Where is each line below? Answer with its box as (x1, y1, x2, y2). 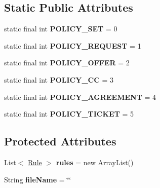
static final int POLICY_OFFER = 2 (4, 57, 130, 68)
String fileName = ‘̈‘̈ (4, 174, 71, 184)
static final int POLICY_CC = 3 (4, 74, 114, 85)
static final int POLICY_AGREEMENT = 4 (4, 91, 156, 102)
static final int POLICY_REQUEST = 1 (4, 40, 141, 51)
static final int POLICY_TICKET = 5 (4, 108, 134, 119)
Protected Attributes (4, 133, 116, 149)
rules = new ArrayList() (56, 157, 134, 167)
